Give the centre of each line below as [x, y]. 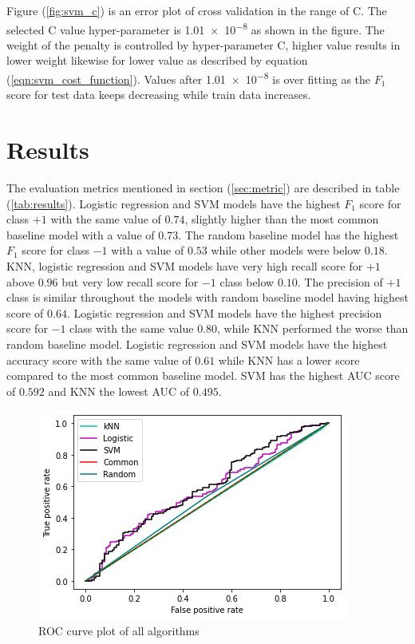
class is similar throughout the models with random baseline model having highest [207, 297]
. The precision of [340, 281]
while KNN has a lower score [289, 360]
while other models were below [286, 250]
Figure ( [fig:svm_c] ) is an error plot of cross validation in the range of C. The [197, 10]
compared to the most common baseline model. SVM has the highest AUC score [203, 375]
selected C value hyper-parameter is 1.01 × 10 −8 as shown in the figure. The [196, 28]
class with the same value [132, 328]
